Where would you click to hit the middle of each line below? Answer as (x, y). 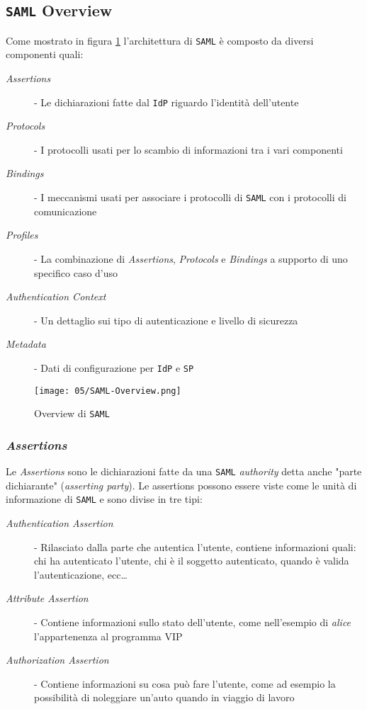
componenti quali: (45, 54)
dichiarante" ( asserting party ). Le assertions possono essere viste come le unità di (181, 485)
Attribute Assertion (47, 598)
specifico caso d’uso (76, 272)
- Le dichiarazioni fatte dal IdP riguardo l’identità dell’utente (166, 102)
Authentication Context (56, 296)
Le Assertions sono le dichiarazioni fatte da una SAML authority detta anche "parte (184, 471)
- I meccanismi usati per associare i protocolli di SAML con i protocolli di (190, 197)
